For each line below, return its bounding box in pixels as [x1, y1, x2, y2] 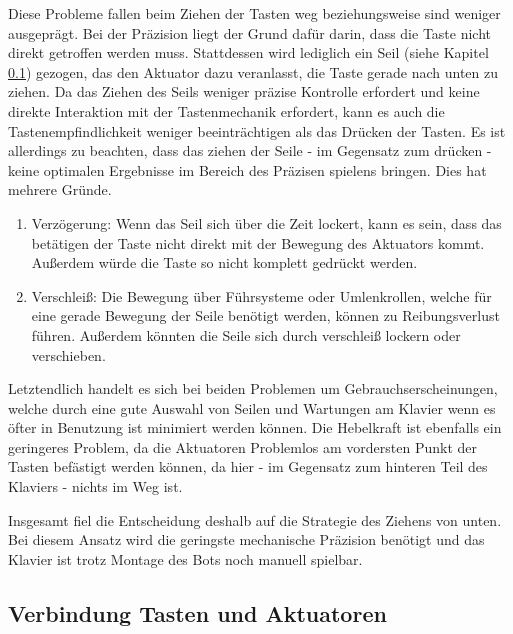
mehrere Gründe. [8, 179, 112, 200]
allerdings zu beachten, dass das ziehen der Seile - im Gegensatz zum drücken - [8, 140, 492, 161]
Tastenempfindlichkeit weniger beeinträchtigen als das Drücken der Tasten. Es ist [8, 120, 506, 141]
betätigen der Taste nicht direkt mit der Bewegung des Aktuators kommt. [31, 232, 485, 253]
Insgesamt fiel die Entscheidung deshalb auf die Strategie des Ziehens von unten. [8, 509, 502, 530]
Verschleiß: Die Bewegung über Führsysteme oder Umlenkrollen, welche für [31, 285, 492, 306]
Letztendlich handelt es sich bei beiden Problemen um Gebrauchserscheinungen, [8, 378, 498, 399]
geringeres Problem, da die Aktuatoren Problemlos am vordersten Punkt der [8, 436, 477, 457]
